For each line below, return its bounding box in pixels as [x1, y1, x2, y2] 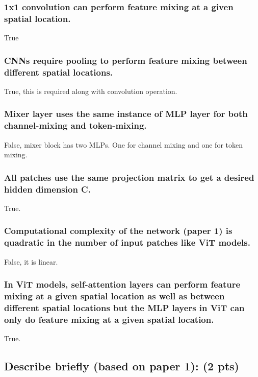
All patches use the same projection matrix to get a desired [4, 171, 254, 183]
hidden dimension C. [4, 182, 91, 195]
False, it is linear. [4, 256, 58, 267]
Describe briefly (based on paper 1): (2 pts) [4, 358, 239, 374]
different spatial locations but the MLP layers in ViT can [4, 301, 245, 314]
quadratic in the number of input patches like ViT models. [4, 236, 250, 249]
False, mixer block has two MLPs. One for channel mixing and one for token [4, 139, 243, 150]
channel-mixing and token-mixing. [4, 119, 147, 132]
